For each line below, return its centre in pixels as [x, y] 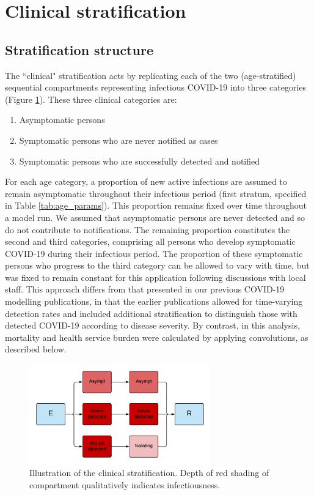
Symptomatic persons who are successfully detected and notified [140, 161]
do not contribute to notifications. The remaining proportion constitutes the [148, 229]
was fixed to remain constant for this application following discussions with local [155, 277]
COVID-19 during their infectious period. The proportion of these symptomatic [154, 253]
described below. [36, 349]
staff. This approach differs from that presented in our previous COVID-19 [145, 289]
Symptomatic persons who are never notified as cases [119, 140]
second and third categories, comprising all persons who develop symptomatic [150, 241]
